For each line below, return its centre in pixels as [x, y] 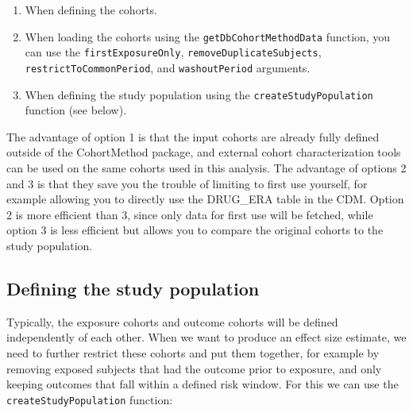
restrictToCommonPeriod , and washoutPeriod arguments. [168, 67]
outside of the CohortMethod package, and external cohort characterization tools [204, 152]
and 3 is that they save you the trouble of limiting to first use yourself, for [187, 183]
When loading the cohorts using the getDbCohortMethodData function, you [208, 36]
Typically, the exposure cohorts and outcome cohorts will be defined [172, 321]
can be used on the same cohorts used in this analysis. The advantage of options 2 [206, 168]
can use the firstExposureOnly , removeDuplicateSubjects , [173, 52]
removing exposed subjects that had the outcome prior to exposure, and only [194, 368]
